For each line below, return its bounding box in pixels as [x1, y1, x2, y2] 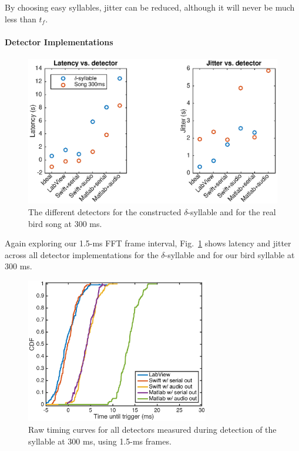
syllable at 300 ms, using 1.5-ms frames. [28, 435, 172, 447]
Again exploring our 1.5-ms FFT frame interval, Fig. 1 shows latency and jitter [5, 237, 291, 249]
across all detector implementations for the [5, 248, 159, 260]
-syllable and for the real [187, 205, 276, 218]
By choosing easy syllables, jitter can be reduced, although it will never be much [5, 1, 295, 13]
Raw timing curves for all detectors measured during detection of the [28, 423, 277, 435]
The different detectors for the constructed [28, 205, 182, 218]
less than [5, 12, 36, 25]
